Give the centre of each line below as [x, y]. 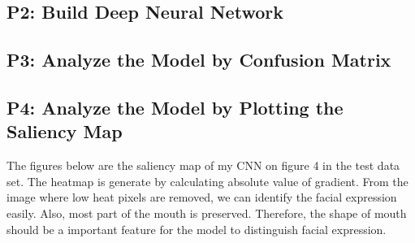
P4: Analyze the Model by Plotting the [175, 107]
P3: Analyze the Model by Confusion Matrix [199, 60]
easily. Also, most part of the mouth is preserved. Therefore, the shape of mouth [207, 213]
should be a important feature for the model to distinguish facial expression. [197, 229]
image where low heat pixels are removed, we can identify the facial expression [202, 197]
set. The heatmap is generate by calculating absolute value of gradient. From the [207, 181]
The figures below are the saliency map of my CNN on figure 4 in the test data [203, 165]
